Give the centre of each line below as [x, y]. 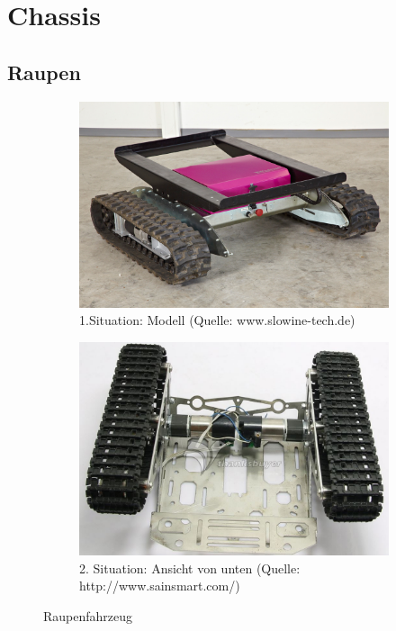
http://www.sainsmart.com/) [160, 586]
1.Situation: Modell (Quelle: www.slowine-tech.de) [217, 320]
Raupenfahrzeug [88, 615]
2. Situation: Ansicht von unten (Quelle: [190, 568]
